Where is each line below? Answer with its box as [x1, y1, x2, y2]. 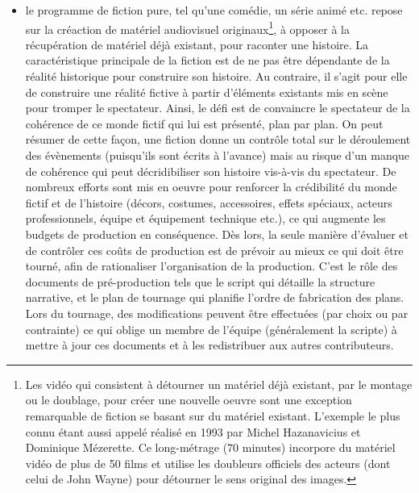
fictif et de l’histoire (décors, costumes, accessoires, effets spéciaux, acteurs [25, 194, 392, 211]
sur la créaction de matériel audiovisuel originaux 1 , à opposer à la [25, 18, 350, 37]
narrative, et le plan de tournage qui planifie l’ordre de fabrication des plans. [25, 289, 404, 306]
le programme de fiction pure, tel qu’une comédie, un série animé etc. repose [25, 2, 403, 18]
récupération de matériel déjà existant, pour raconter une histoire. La [25, 36, 369, 52]
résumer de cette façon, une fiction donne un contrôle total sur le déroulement [25, 131, 411, 148]
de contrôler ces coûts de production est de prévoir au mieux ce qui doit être [25, 241, 404, 258]
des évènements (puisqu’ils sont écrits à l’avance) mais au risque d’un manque [25, 147, 410, 163]
